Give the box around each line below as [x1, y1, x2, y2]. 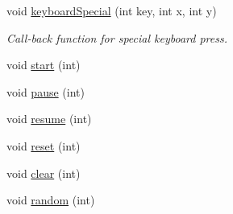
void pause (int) [6, 83, 85, 100]
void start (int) [6, 56, 81, 73]
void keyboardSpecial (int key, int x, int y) [6, 2, 217, 19]
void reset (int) [6, 137, 81, 154]
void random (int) [6, 191, 95, 208]
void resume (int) [6, 110, 92, 127]
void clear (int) [6, 164, 81, 181]
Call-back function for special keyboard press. [6, 29, 227, 46]
